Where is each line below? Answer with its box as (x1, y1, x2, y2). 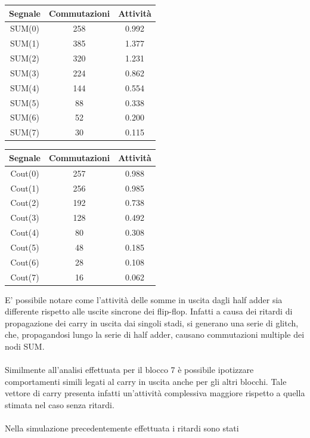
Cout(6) (10, 255, 39, 268)
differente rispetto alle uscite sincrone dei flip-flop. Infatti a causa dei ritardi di (5, 305, 293, 317)
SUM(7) (10, 126, 39, 138)
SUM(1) (10, 37, 39, 50)
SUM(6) (10, 111, 39, 124)
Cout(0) (10, 166, 39, 179)
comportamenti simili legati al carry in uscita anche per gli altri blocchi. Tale (5, 375, 287, 387)
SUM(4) (10, 81, 39, 94)
